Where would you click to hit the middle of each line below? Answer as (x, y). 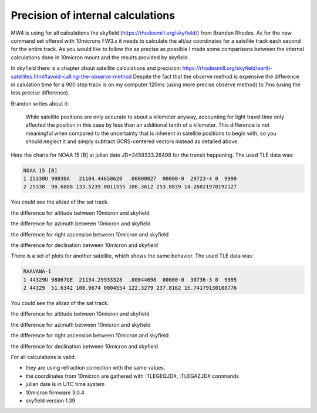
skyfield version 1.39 (50, 400)
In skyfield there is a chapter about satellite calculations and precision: (96, 68)
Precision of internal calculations (93, 15)
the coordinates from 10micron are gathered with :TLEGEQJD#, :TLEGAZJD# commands (132, 376)
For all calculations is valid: (43, 357)
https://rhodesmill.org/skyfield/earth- (227, 68)
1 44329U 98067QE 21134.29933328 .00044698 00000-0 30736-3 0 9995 (130, 280)
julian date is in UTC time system (65, 384)
